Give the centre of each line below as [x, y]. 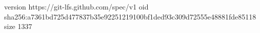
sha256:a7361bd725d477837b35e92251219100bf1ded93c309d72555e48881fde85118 [130, 16]
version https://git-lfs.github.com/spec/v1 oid [76, 6]
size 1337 [18, 26]
